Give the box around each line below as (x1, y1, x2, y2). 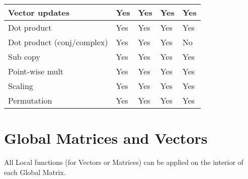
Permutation (8, 95, 52, 106)
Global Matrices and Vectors (4, 128, 208, 148)
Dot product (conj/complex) (8, 36, 108, 48)
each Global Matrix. (4, 166, 66, 177)
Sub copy (8, 51, 41, 62)
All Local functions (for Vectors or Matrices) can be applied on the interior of (4, 157, 243, 167)
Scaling (8, 80, 33, 92)
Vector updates (8, 7, 70, 18)
